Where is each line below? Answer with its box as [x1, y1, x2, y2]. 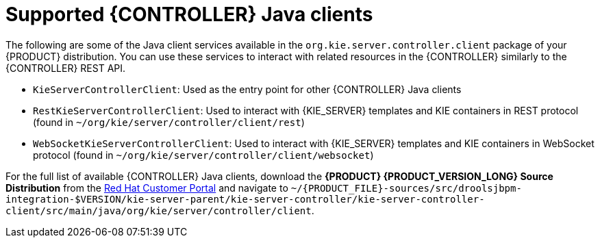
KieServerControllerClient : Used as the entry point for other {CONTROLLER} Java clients [33, 83, 462, 95]
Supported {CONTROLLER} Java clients [5, 3, 373, 26]
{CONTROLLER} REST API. [5, 62, 126, 74]
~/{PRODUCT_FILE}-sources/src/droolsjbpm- [290, 182, 522, 194]
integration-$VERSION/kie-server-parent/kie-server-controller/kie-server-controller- [5, 193, 485, 205]
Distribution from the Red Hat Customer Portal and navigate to [5, 181, 288, 194]
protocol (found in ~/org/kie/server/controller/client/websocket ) [33, 149, 374, 161]
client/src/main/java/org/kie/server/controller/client [5, 205, 312, 216]
